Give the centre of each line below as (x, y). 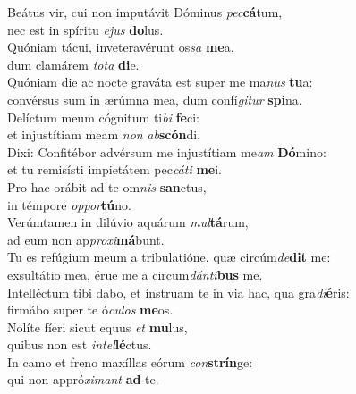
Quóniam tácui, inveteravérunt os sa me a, (121, 47)
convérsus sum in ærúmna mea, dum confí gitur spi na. (155, 99)
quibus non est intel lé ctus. (80, 344)
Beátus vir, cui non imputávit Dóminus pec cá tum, (145, 12)
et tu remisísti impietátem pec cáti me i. (114, 169)
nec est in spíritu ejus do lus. (85, 29)
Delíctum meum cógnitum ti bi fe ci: (103, 117)
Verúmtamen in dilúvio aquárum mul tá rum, (128, 222)
